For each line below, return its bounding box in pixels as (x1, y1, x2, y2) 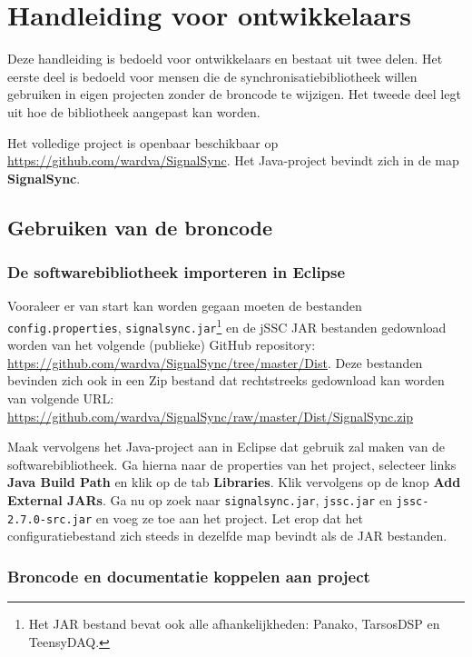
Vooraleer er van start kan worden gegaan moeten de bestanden (7, 296, 362, 315)
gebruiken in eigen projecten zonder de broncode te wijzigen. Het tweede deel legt (7, 85, 461, 104)
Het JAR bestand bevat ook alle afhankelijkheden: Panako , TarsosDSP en (28, 614, 440, 633)
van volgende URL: (7, 388, 114, 407)
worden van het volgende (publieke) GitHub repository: (7, 335, 316, 354)
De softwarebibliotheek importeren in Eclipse (7, 260, 346, 283)
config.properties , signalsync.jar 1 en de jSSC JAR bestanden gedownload (7, 314, 447, 336)
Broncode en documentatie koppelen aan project (7, 564, 370, 587)
